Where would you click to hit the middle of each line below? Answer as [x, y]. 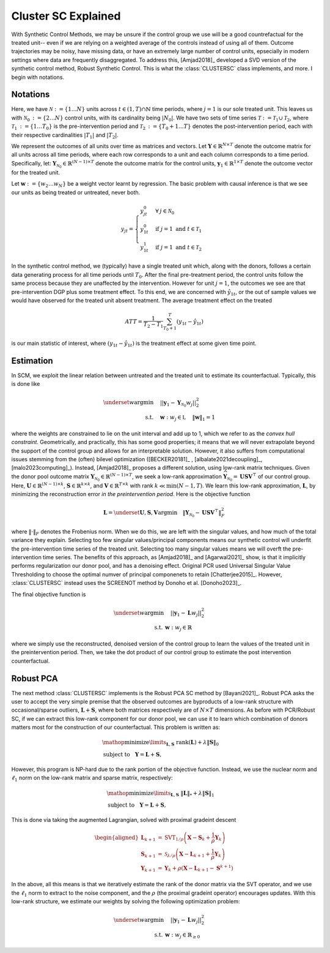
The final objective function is [49, 594]
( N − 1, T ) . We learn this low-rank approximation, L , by [246, 485]
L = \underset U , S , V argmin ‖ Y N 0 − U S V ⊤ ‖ [162, 514]
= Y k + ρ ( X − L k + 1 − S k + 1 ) [196, 868]
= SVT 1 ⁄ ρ [171, 838]
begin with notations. [38, 77]
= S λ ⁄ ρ [167, 854]
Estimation [32, 360]
